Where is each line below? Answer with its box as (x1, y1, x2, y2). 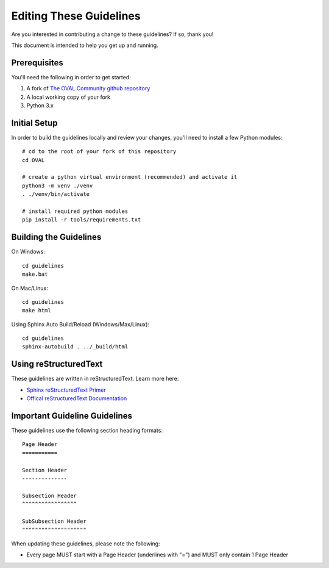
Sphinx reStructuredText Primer (26, 386, 106, 394)
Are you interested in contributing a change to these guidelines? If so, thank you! (11, 31, 214, 38)
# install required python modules (22, 208, 129, 215)
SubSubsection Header (22, 517, 87, 525)
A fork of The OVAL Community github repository (26, 85, 150, 92)
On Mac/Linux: (11, 284, 48, 292)
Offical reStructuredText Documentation (26, 395, 127, 402)
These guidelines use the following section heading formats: (11, 427, 163, 434)
